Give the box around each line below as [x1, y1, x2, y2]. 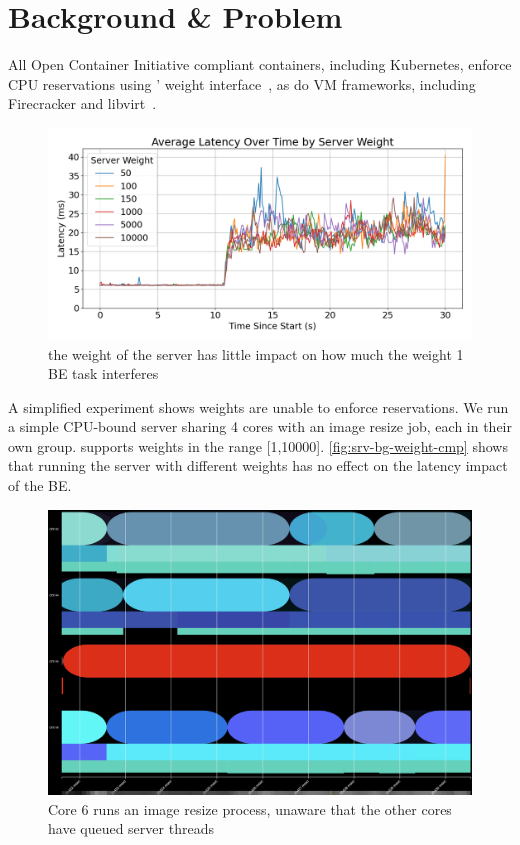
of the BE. [8, 475, 72, 496]
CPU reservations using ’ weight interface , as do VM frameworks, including [8, 73, 476, 94]
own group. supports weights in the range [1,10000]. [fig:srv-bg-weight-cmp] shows [8, 435, 508, 456]
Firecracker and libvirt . [8, 93, 157, 114]
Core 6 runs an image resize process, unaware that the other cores [48, 798, 452, 819]
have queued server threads [48, 818, 214, 839]
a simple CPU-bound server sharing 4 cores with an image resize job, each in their [8, 416, 512, 437]
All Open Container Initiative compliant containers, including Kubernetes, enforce [8, 54, 512, 75]
